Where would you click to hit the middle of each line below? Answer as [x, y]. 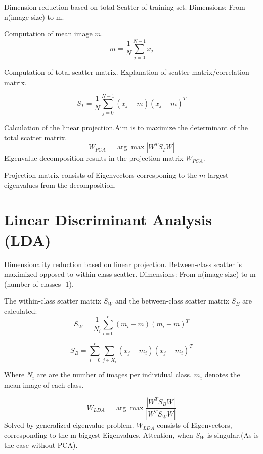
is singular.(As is [233, 435]
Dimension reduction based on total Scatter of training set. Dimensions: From [125, 7]
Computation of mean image [48, 34]
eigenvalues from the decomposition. [60, 185]
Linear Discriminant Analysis [108, 220]
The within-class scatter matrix [53, 301]
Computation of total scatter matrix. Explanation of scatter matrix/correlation [127, 72]
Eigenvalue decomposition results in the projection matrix [94, 158]
